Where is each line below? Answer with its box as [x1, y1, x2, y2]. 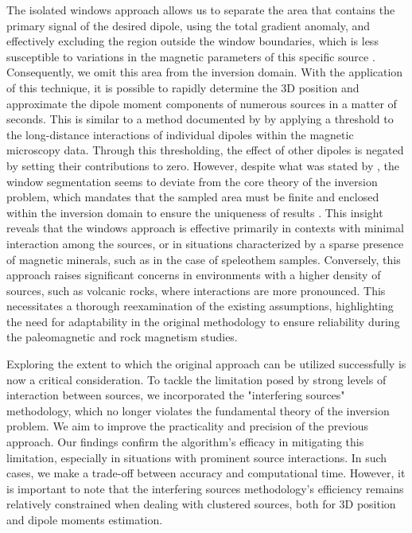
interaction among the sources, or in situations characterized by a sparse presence [6, 235, 404, 251]
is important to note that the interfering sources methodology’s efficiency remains [6, 480, 404, 496]
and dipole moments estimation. [6, 512, 163, 527]
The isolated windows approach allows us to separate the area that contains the [6, 2, 395, 18]
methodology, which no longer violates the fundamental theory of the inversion [6, 402, 390, 418]
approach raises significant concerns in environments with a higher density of [6, 266, 381, 283]
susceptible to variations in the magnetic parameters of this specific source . [6, 48, 375, 64]
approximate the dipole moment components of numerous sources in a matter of [6, 95, 397, 111]
